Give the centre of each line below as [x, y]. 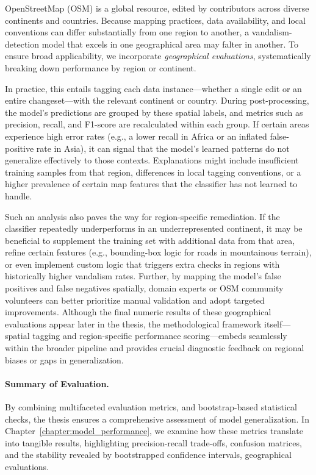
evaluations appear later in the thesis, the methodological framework [133, 323]
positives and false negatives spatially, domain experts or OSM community [144, 288]
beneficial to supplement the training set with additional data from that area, [150, 240]
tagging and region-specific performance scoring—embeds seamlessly [160, 336]
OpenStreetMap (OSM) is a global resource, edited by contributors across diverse [157, 8]
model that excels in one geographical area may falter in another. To [170, 44]
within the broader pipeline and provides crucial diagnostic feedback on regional [155, 348]
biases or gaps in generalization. [64, 359]
